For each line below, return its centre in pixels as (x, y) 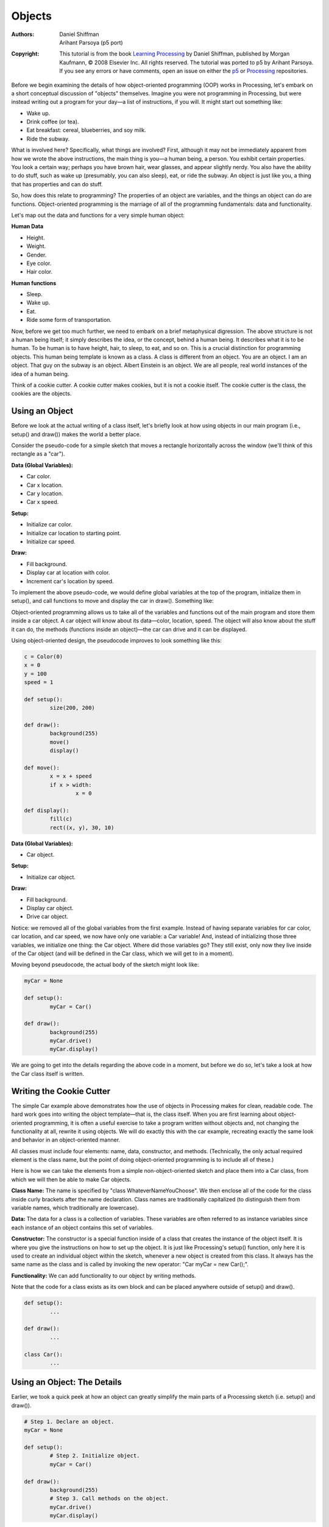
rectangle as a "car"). (38, 454)
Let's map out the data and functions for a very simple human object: (98, 215)
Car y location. (45, 494)
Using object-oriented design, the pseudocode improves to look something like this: (116, 640)
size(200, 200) (73, 708)
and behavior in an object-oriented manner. (66, 1140)
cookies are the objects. (41, 393)
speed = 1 (39, 682)
